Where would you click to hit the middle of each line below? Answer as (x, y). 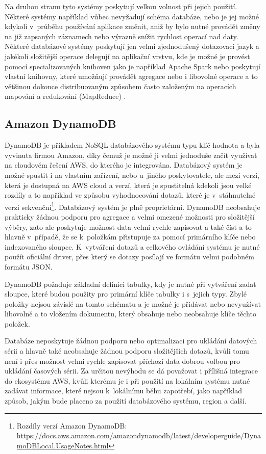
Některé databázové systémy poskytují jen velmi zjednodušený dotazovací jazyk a (132, 46)
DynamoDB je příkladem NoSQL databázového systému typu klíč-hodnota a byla (132, 145)
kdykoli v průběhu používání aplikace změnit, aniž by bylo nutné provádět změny (132, 26)
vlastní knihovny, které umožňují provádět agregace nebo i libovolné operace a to (131, 76)
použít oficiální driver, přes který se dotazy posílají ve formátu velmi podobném (129, 257)
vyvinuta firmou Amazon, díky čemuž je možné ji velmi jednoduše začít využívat (131, 155)
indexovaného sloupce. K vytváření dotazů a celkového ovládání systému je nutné (132, 246)
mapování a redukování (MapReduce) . (65, 96)
